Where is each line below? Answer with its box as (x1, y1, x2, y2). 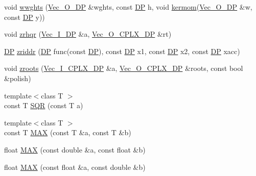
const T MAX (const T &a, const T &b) (4, 127, 131, 138)
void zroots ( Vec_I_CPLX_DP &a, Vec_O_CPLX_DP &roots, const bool (4, 63, 243, 73)
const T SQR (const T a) (4, 100, 83, 111)
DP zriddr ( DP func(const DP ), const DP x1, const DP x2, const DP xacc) (4, 45, 240, 56)
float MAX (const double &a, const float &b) (4, 144, 146, 155)
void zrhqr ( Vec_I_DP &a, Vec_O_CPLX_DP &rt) (4, 29, 172, 39)
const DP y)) (4, 11, 45, 22)
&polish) (4, 72, 31, 83)
